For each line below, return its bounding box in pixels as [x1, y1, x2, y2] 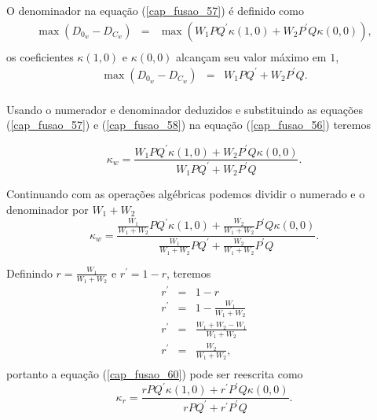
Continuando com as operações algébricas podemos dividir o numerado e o [6, 186, 365, 202]
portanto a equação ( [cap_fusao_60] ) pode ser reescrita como [6, 366, 303, 382]
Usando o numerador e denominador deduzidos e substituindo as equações [6, 101, 364, 117]
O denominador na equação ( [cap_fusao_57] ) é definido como [6, 2, 304, 18]
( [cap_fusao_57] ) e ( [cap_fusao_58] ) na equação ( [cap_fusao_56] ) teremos [6, 116, 371, 133]
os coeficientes [6, 48, 74, 64]
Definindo [6, 264, 53, 281]
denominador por [6, 201, 89, 217]
